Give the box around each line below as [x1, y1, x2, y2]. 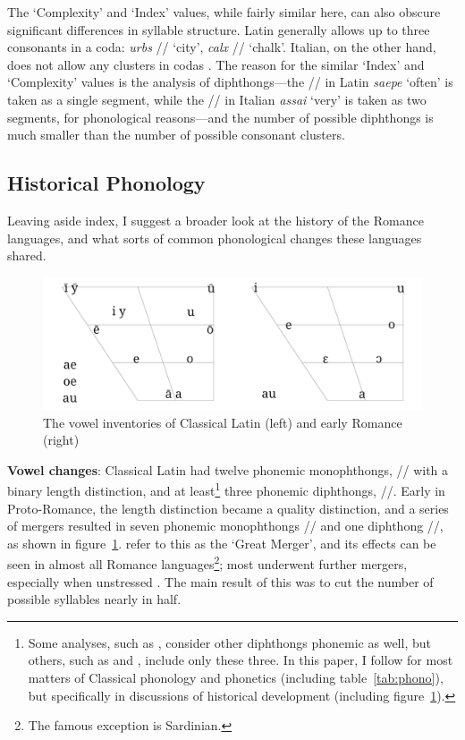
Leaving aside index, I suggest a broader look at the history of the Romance [7, 210, 424, 229]
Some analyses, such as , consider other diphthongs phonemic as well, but [28, 633, 431, 651]
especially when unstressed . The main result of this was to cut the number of [7, 572, 434, 591]
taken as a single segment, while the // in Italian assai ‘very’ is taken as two [7, 89, 427, 108]
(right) [43, 430, 80, 449]
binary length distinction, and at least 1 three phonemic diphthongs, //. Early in [7, 479, 445, 499]
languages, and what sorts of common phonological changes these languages [7, 228, 422, 247]
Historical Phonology [7, 169, 206, 197]
